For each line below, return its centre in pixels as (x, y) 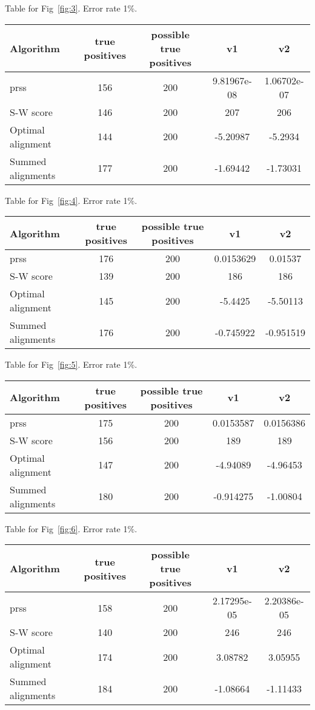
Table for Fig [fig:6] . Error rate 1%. (71, 528)
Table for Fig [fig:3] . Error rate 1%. (71, 8)
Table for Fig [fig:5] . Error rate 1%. (71, 364)
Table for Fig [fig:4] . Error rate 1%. (71, 200)
